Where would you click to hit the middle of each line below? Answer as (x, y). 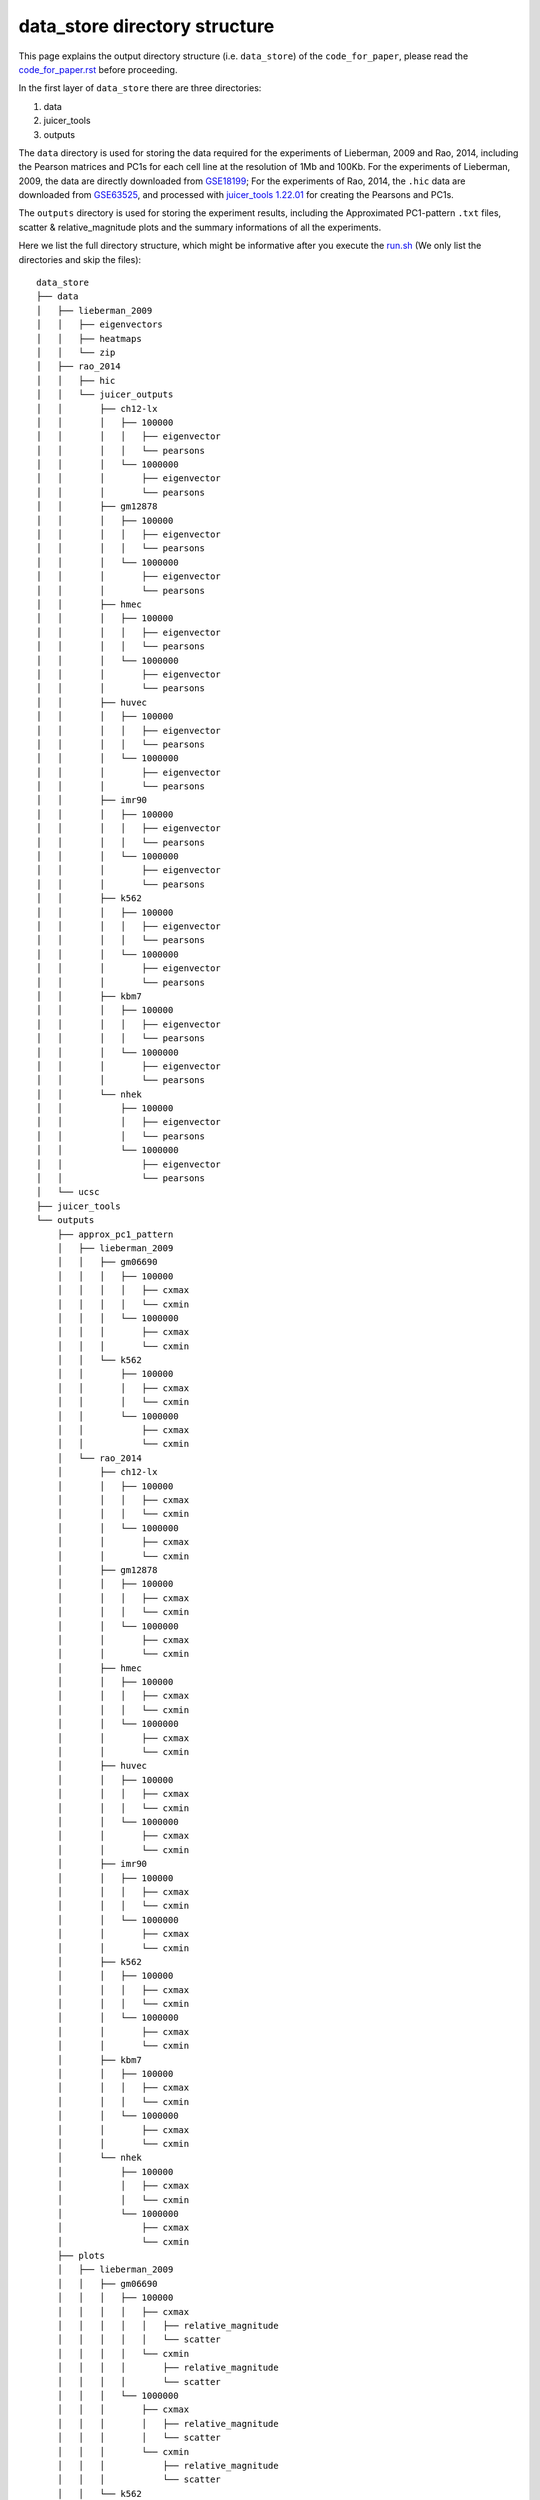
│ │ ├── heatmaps (89, 338)
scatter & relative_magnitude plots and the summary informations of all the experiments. (200, 227)
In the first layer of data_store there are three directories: (140, 88)
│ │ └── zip (76, 352)
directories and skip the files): (80, 259)
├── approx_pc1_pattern (115, 1234)
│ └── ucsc (68, 1192)
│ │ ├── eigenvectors (100, 324)
